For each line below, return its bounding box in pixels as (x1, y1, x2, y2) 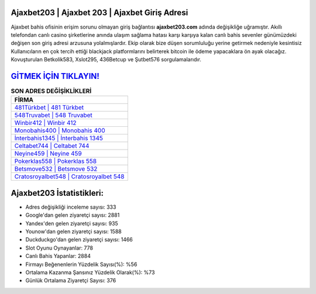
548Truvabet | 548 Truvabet (14, 111, 93, 119)
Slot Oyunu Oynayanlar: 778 (25, 244, 94, 251)
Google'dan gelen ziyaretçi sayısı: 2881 (25, 212, 120, 219)
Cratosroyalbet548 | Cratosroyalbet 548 (14, 172, 125, 181)
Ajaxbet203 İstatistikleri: (11, 188, 104, 198)
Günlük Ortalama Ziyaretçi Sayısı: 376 (25, 277, 116, 284)
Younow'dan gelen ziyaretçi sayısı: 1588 (25, 228, 122, 235)
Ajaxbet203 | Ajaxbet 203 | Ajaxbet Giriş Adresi (11, 8, 188, 18)
